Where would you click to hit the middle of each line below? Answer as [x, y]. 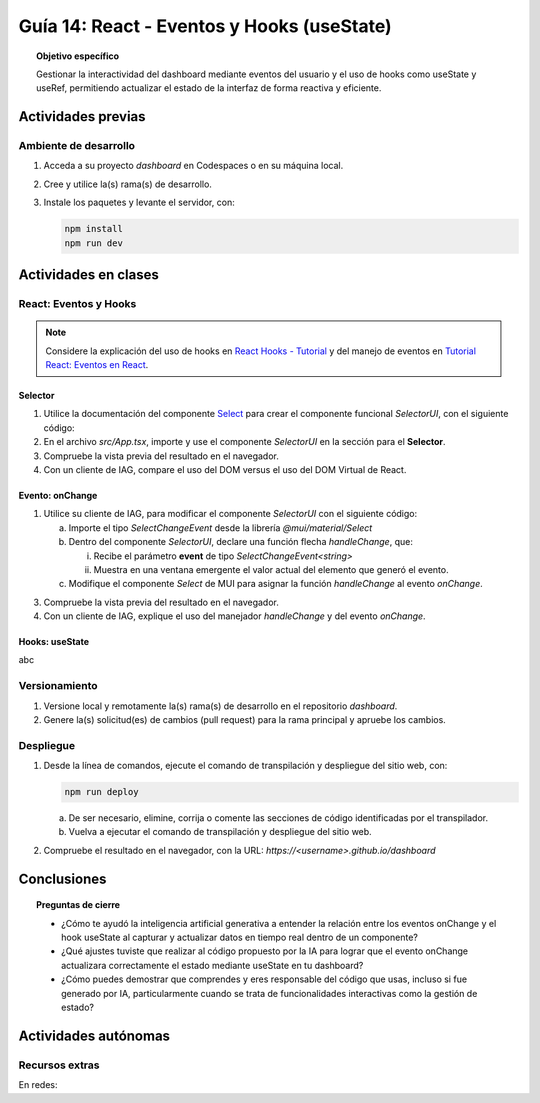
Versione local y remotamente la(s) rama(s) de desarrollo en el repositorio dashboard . [220, 706]
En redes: [38, 1085]
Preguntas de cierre [78, 905]
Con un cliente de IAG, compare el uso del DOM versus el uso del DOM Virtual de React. [225, 469]
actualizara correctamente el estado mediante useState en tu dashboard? [212, 965]
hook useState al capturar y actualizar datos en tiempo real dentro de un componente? [240, 937]
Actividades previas [82, 116]
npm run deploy [101, 792]
